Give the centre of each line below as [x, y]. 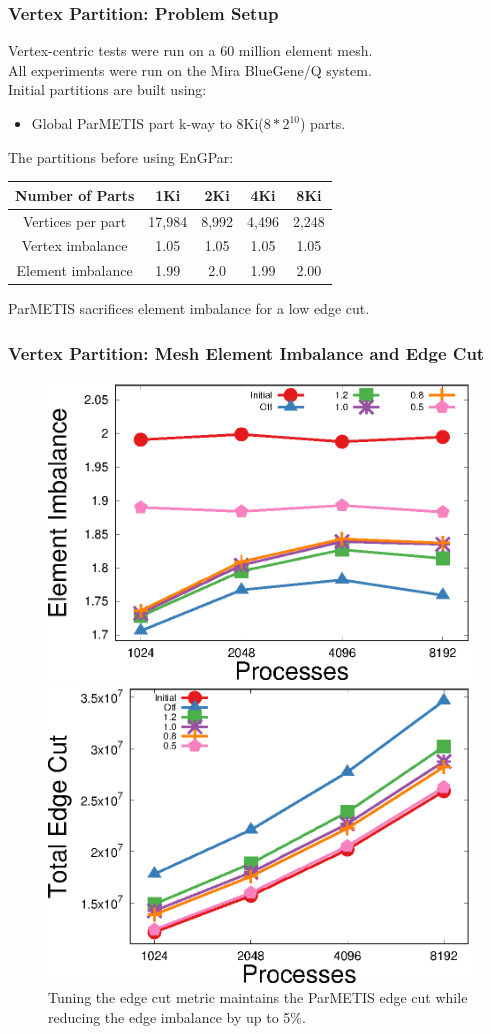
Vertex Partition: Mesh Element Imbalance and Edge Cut [246, 352]
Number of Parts [75, 194]
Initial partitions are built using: [107, 89]
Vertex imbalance [74, 245]
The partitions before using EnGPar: [121, 156]
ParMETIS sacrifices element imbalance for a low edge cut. [189, 308]
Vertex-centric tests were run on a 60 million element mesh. [190, 50]
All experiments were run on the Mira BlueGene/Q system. [190, 69]
